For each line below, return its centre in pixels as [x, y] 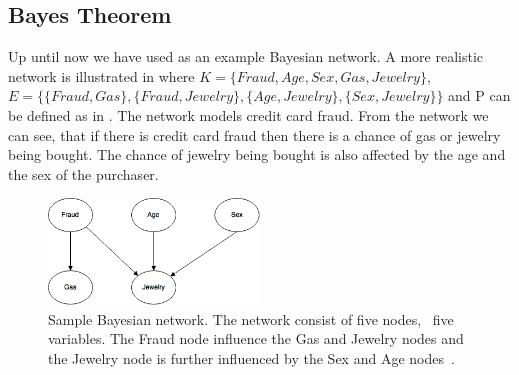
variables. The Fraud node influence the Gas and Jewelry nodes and [256, 338]
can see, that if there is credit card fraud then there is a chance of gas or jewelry [254, 134]
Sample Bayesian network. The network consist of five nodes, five [251, 318]
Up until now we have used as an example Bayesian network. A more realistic [245, 56]
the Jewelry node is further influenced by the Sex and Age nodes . [251, 357]
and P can [479, 95]
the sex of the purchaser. [83, 173]
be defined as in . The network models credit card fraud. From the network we [248, 114]
